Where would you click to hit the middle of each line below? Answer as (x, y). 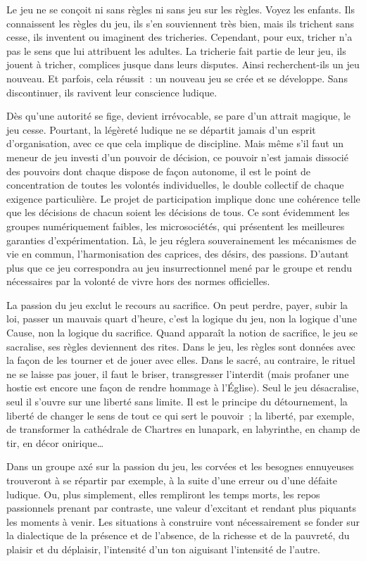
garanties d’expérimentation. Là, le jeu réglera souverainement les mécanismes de (181, 240)
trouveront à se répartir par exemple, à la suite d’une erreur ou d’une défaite (172, 480)
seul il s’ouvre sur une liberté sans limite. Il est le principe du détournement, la (177, 402)
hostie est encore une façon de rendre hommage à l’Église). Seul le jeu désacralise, (183, 387)
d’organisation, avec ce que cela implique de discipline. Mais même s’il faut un (175, 143)
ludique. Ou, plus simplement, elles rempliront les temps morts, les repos (163, 494)
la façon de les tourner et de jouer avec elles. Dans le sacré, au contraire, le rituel (181, 360)
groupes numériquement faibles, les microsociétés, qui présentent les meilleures (176, 226)
